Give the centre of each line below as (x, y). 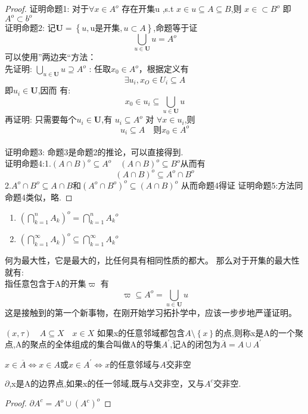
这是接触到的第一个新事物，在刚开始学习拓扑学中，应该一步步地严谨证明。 (151, 313)
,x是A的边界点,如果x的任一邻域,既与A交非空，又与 (107, 383)
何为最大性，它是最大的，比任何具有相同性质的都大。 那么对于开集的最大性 (152, 260)
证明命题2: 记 (30, 28)
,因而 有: (54, 90)
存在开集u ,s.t (148, 8)
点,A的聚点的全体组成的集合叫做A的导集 (83, 344)
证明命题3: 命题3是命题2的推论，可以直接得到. (94, 151)
